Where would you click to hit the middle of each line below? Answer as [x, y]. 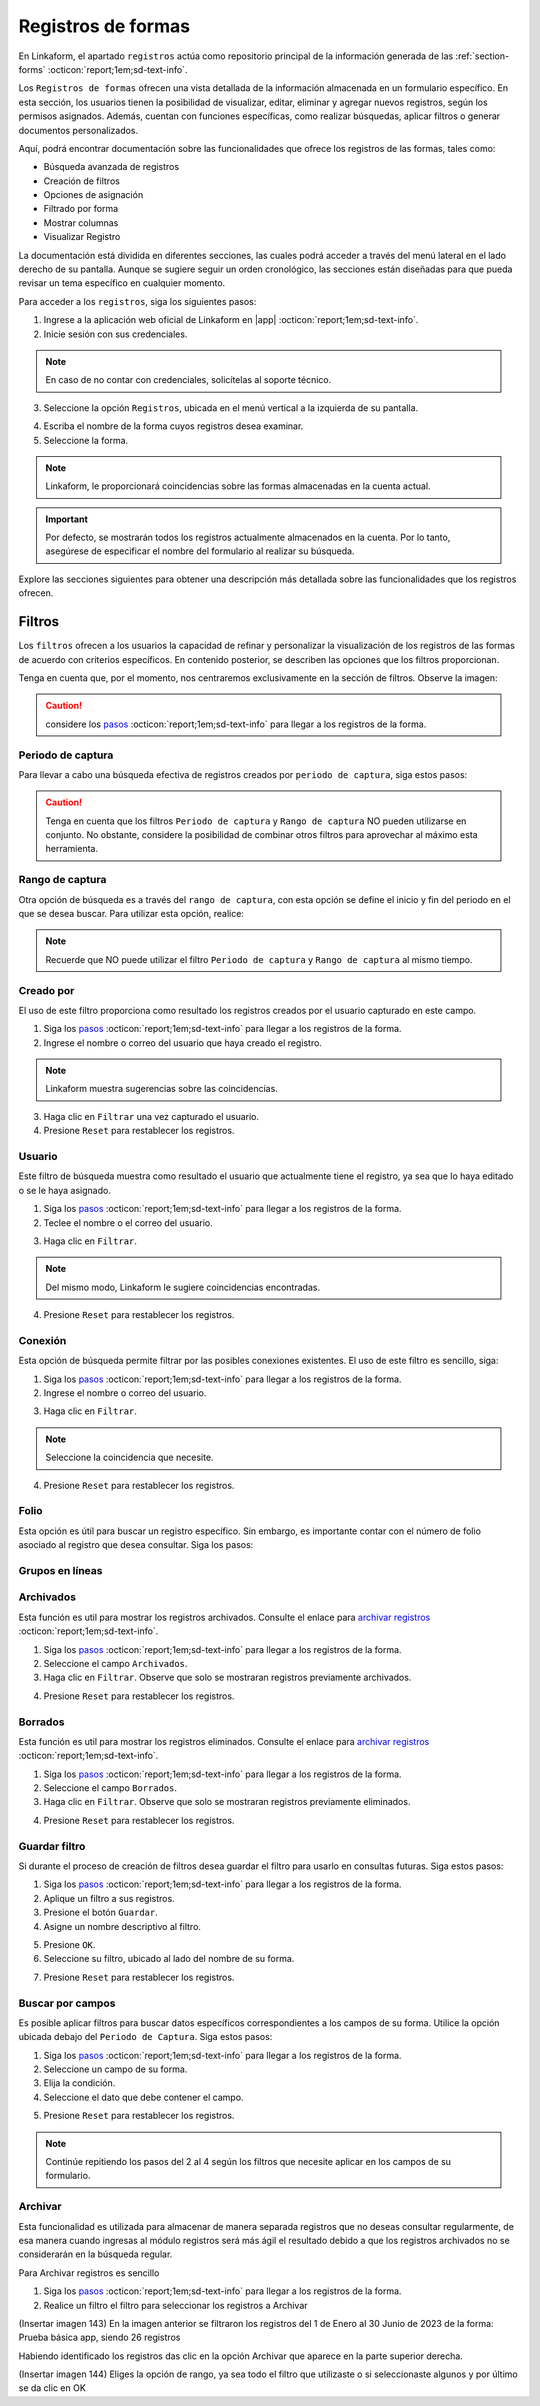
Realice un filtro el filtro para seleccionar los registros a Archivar [176, 2305]
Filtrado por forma [81, 209]
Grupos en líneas [60, 1570]
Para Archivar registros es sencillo [89, 2272]
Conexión [42, 1340]
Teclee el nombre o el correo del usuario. [128, 1222]
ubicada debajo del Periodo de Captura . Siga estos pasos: [145, 2037]
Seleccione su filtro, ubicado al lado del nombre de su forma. [169, 1959]
